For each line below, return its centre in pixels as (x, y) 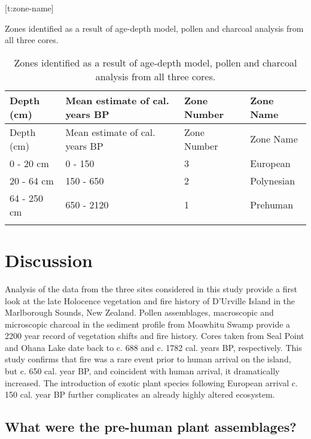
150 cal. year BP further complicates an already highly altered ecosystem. (140, 394)
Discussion (49, 260)
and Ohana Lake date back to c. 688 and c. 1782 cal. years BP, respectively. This (153, 347)
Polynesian (273, 180)
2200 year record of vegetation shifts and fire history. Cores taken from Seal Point (155, 336)
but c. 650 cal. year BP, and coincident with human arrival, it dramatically (142, 371)
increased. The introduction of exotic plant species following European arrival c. (151, 382)
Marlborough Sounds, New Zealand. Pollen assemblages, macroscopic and (139, 312)
